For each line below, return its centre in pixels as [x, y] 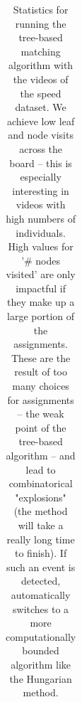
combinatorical [41, 483]
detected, [41, 581]
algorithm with [41, 65]
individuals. [41, 232]
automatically [41, 594]
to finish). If [41, 553]
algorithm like [41, 664]
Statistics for [41, 9]
